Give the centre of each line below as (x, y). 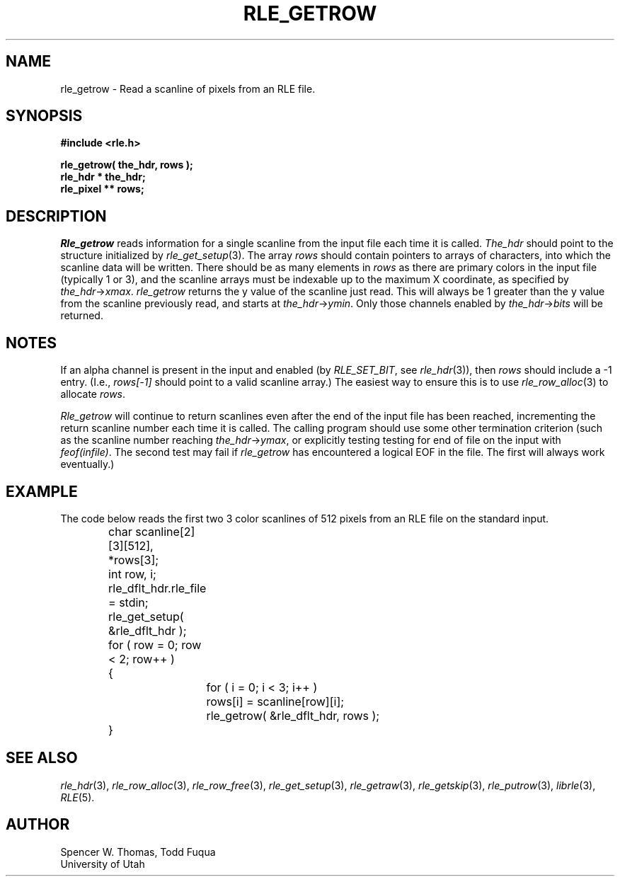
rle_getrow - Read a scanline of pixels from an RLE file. (188, 88)
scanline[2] (165, 531)
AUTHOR (38, 825)
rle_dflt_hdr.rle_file (157, 588)
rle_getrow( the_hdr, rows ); (127, 165)
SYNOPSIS (44, 116)
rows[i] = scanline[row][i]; (275, 701)
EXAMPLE (42, 491)
